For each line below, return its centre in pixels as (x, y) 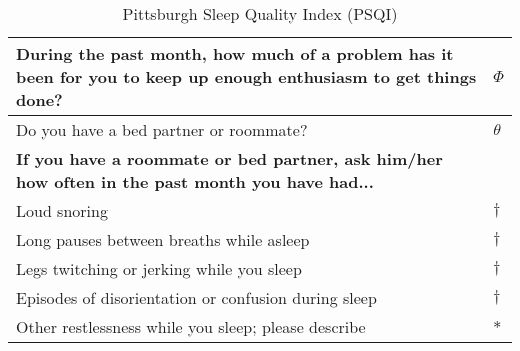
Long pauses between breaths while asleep (163, 239)
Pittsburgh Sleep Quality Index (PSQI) (260, 13)
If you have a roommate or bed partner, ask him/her (229, 158)
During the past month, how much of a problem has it (235, 53)
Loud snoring (62, 210)
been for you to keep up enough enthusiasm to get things (246, 76)
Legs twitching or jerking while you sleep (159, 268)
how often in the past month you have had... (195, 181)
